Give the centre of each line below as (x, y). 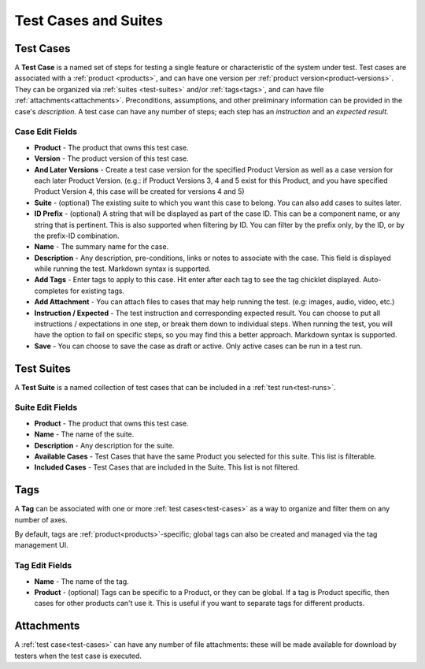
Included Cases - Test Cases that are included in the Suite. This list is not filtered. (167, 467)
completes (51, 291)
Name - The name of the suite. (84, 434)
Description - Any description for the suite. (104, 445)
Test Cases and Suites (89, 20)
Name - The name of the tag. (81, 581)
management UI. (41, 545)
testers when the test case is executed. (78, 656)
